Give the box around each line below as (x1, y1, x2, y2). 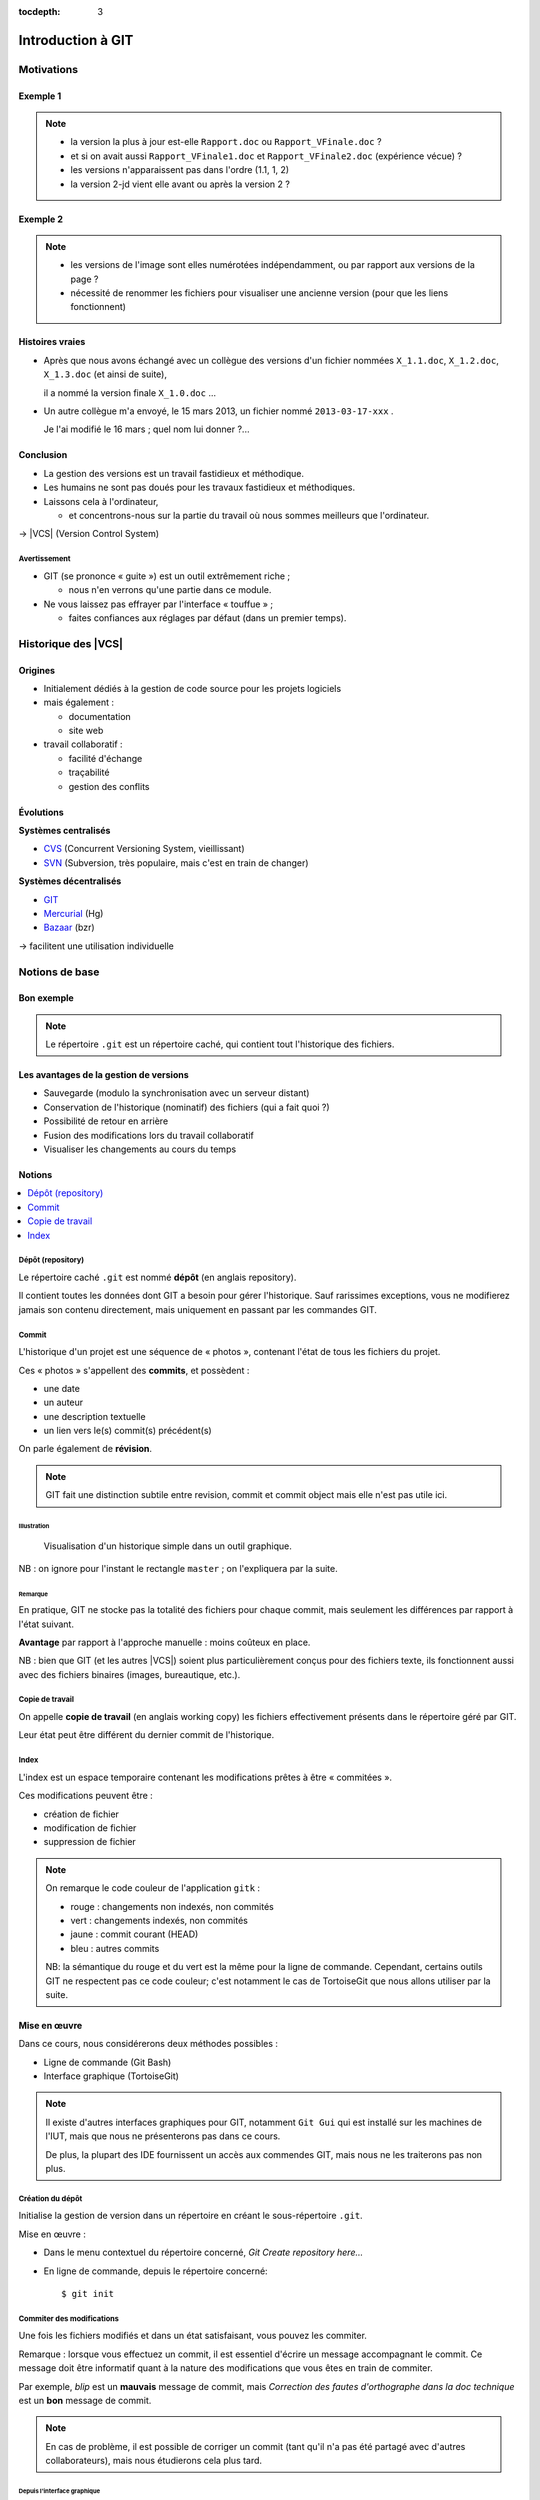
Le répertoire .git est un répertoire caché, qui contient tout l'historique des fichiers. (45, 1038, 395, 1050)
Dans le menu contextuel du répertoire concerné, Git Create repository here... (43, 2246, 364, 2259)
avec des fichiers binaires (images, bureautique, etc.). (18, 1668, 241, 1680)
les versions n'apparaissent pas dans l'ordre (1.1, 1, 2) (70, 164, 290, 176)
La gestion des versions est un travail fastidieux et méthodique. (43, 467, 305, 479)
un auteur (43, 1396, 84, 1409)
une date (43, 1382, 80, 1394)
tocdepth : (18, 6, 61, 17)
